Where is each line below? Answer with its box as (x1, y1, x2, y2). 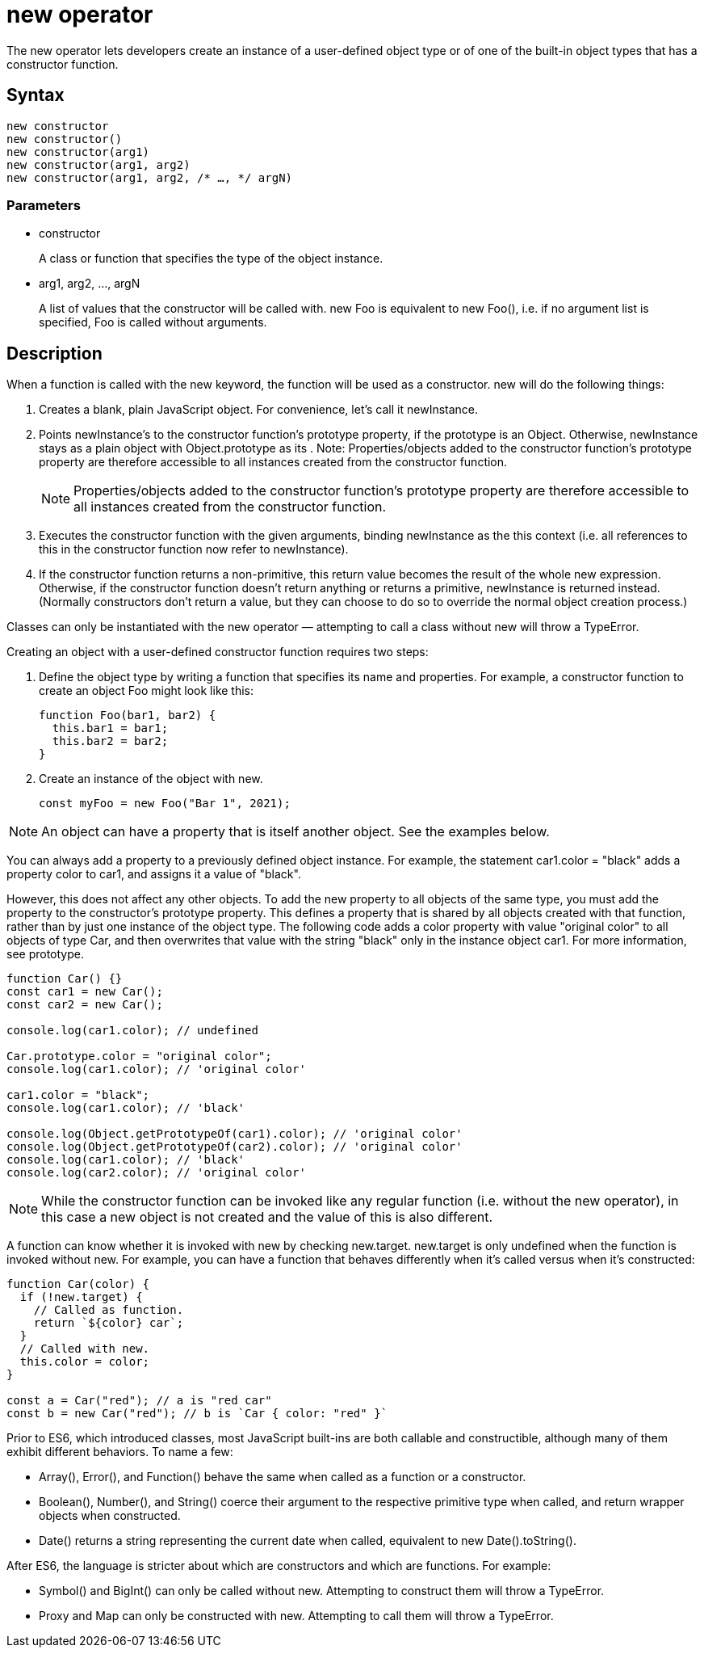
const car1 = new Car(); (6, 985, 163, 999)
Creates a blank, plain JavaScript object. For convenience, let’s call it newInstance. (39, 402, 479, 417)
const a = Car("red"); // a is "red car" (6, 1394, 272, 1408)
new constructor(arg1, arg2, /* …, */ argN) (6, 170, 293, 184)
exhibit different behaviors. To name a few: (6, 1445, 233, 1459)
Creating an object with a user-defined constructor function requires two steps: (6, 645, 429, 659)
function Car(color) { (6, 1277, 150, 1291)
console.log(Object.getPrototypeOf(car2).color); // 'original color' (6, 1140, 463, 1154)
